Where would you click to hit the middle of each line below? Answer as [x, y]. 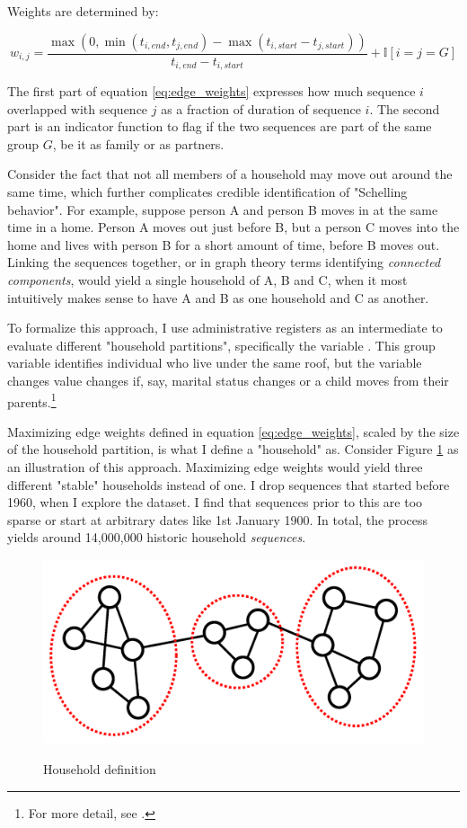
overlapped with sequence [78, 108]
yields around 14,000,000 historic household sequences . [157, 537]
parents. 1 [32, 400]
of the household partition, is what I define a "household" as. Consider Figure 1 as [233, 449]
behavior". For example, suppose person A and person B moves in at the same [223, 209]
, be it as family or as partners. [138, 143]
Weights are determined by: [83, 11]
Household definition [100, 768]
